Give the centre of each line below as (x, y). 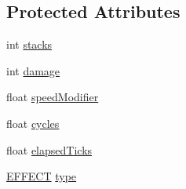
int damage (33, 70)
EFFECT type (42, 176)
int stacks (29, 44)
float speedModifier (53, 97)
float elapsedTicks (49, 149)
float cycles (33, 123)
